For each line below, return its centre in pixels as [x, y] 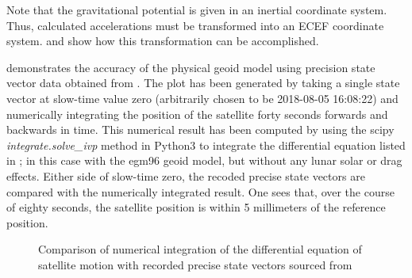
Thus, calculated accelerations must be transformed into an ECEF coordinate [195, 25]
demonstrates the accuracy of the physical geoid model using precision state [191, 67]
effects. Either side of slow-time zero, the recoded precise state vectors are [186, 175]
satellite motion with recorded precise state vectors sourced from [195, 264]
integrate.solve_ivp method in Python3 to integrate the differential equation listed [206, 145]
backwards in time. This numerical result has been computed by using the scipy [200, 129]
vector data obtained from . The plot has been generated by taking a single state [203, 83]
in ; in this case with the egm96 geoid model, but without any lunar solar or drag [204, 160]
